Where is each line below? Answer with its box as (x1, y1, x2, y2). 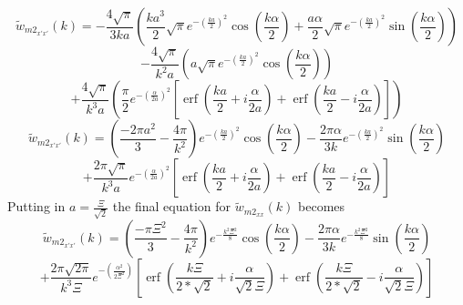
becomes (298, 197, 345, 216)
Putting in (7, 197, 66, 216)
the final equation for (112, 197, 231, 216)
